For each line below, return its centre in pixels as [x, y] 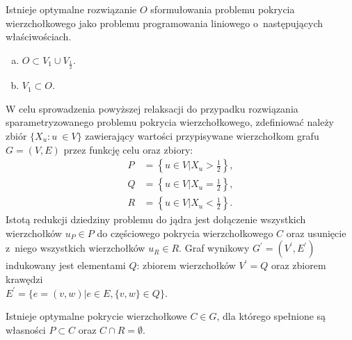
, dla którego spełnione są [271, 316]
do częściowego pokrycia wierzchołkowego [185, 233]
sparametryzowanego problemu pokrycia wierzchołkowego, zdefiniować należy [170, 122]
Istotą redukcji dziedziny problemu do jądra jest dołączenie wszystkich [156, 219]
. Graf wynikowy [214, 248]
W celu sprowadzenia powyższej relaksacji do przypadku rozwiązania [152, 108]
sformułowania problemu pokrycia [223, 9]
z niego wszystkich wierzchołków [75, 248]
